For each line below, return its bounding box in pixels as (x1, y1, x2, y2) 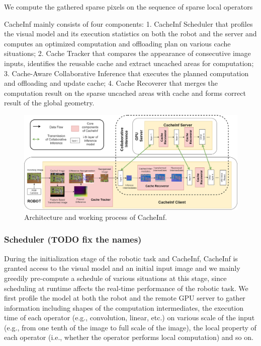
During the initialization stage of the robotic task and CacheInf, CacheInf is (4, 253, 238, 263)
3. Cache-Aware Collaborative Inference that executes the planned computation (4, 68, 249, 78)
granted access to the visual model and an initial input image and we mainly (4, 263, 240, 273)
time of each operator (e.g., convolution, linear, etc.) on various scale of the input (4, 312, 255, 323)
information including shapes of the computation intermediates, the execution (4, 302, 243, 313)
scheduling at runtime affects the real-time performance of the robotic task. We (4, 282, 248, 293)
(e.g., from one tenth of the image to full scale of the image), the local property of (4, 322, 256, 332)
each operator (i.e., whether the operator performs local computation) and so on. (4, 332, 253, 342)
